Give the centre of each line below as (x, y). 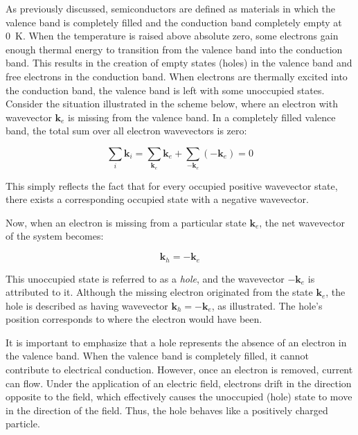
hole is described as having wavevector (87, 305)
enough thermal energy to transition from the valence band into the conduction (174, 49)
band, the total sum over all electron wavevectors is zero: (126, 131)
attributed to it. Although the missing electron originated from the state (159, 292)
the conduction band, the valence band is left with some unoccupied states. (165, 90)
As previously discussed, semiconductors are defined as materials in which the (171, 8)
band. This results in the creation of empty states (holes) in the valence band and (179, 63)
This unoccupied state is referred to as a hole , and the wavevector (145, 278)
